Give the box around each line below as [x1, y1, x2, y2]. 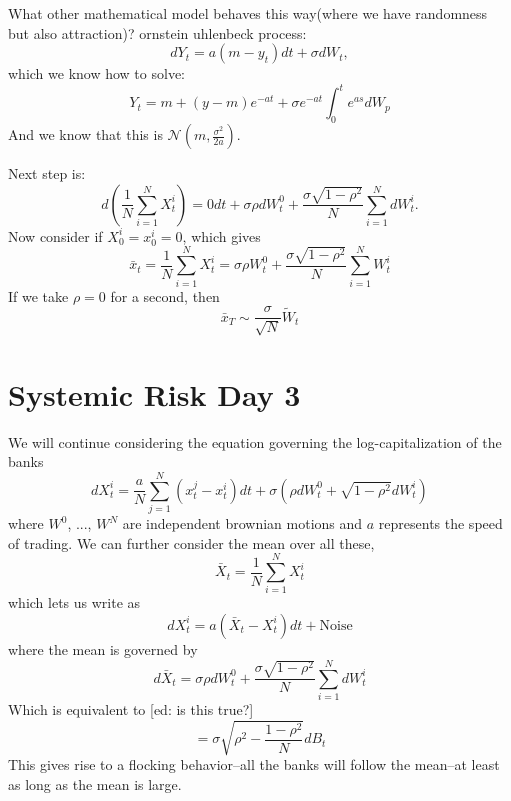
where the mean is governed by [8, 638, 198, 659]
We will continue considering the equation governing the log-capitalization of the [8, 431, 502, 452]
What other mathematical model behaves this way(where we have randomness [8, 3, 488, 23]
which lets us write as [8, 592, 141, 613]
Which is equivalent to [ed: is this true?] [8, 698, 254, 719]
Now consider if [8, 225, 103, 246]
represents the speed [378, 513, 503, 534]
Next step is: [8, 163, 86, 184]
